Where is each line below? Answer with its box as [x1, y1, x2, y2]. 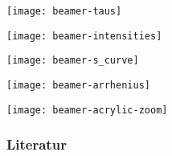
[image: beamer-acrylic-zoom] [6, 104, 168, 116]
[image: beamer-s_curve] [6, 55, 139, 67]
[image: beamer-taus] [6, 6, 122, 17]
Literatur [6, 134, 67, 154]
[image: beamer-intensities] [6, 30, 162, 42]
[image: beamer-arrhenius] [6, 79, 150, 91]
